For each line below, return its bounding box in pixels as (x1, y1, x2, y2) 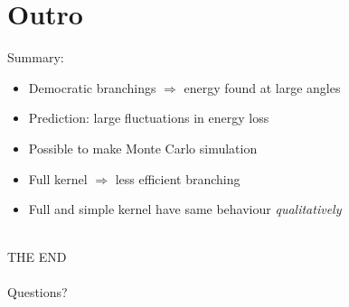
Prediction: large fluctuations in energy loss (28, 108, 269, 127)
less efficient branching (115, 169, 241, 188)
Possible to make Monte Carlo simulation (28, 138, 258, 157)
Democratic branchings (28, 78, 156, 97)
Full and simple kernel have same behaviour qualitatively (28, 200, 342, 219)
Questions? (7, 283, 68, 302)
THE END (7, 247, 67, 266)
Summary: (7, 48, 64, 67)
